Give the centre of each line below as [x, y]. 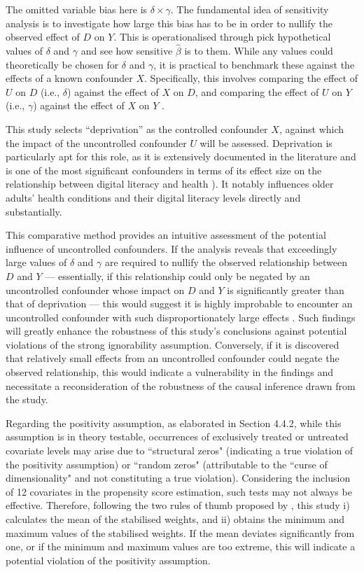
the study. [27, 399]
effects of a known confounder [69, 78]
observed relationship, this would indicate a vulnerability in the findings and [169, 372]
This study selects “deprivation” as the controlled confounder [137, 128]
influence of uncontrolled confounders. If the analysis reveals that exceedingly [171, 248]
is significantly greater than [286, 290]
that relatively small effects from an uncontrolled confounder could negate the [173, 358]
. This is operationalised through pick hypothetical [222, 37]
